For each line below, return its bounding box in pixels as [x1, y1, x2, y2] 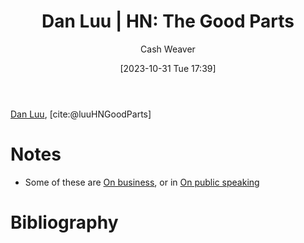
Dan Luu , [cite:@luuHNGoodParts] [10, 108, 152, 120]
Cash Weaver [140, 43, 196, 55]
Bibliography [10, 211, 119, 234]
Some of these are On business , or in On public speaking [24, 176, 260, 188]
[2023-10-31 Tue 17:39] [119, 62, 217, 74]
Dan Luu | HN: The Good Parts [41, 10, 295, 33]
